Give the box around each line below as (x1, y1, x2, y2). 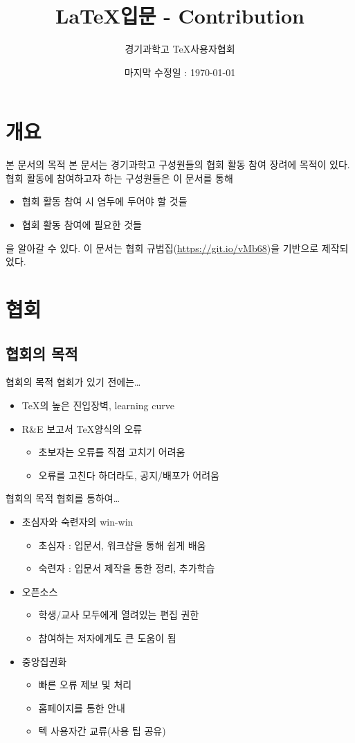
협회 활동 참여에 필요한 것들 (21, 217, 143, 232)
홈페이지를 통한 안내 (38, 700, 125, 715)
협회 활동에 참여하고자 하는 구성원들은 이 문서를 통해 (6, 170, 233, 185)
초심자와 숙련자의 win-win (21, 514, 134, 528)
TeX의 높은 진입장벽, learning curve (21, 397, 174, 412)
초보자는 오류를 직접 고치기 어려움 (38, 445, 185, 459)
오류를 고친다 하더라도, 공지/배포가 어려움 (38, 467, 219, 482)
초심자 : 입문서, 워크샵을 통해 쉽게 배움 (38, 537, 206, 552)
